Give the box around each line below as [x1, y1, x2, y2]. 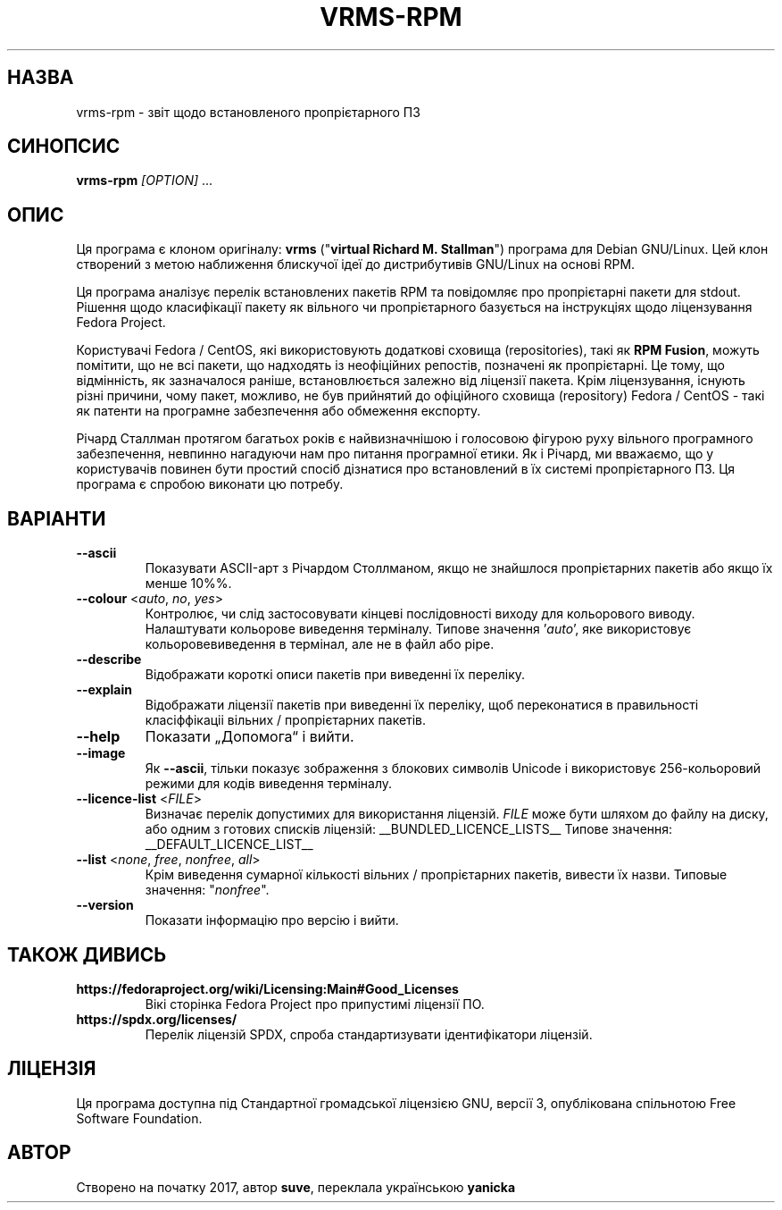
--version [76, 897, 134, 913]
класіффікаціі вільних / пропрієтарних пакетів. [145, 712, 427, 728]
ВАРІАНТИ [7, 507, 106, 530]
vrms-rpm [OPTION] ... [76, 172, 213, 189]
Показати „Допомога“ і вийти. [145, 727, 354, 746]
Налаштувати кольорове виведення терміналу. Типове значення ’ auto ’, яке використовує [145, 621, 692, 637]
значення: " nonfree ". [145, 882, 270, 898]
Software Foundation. [76, 1110, 203, 1126]
